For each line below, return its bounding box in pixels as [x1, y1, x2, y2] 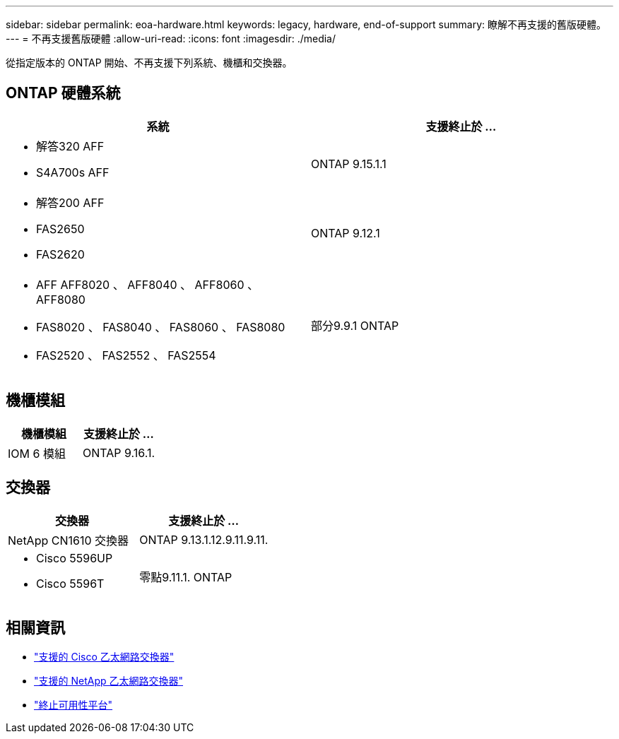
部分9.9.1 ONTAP [311, 318, 399, 333]
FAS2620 [36, 247, 85, 261]
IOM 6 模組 [8, 446, 66, 461]
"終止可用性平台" [34, 699, 113, 711]
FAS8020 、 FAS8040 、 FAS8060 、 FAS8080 [36, 319, 285, 334]
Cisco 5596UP [36, 550, 113, 565]
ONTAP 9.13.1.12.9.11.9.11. [139, 532, 269, 547]
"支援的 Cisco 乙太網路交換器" [34, 651, 175, 663]
